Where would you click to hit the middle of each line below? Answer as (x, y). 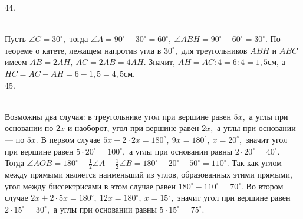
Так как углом (257, 163)
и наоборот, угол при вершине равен (133, 128)
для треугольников (214, 50)
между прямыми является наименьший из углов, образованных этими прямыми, (149, 174)
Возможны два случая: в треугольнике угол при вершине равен (118, 116)
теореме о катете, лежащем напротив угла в (83, 50)
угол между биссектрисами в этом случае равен (90, 186)
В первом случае (71, 139)
